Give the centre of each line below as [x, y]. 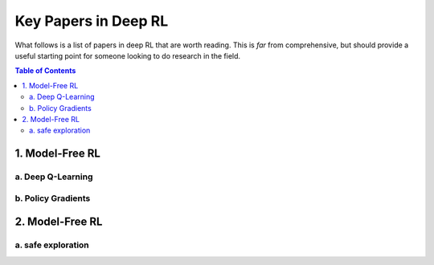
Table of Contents [45, 71]
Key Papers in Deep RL [92, 21]
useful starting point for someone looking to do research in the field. [128, 55]
